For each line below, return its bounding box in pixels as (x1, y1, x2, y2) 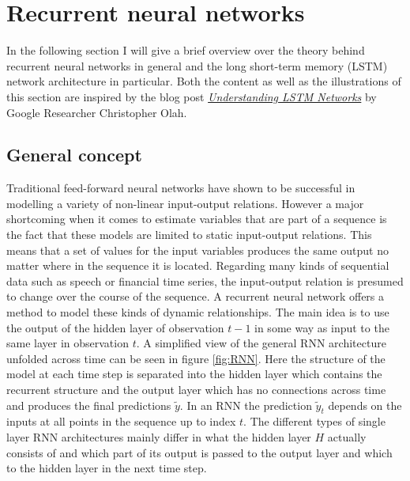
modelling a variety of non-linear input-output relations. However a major (6, 195, 364, 211)
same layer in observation (6, 335, 129, 351)
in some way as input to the (254, 319, 389, 335)
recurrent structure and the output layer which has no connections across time (6, 381, 386, 398)
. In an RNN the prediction (179, 396, 312, 413)
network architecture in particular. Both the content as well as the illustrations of (6, 73, 401, 89)
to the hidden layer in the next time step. (6, 460, 207, 476)
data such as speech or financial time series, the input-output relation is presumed (6, 272, 404, 289)
